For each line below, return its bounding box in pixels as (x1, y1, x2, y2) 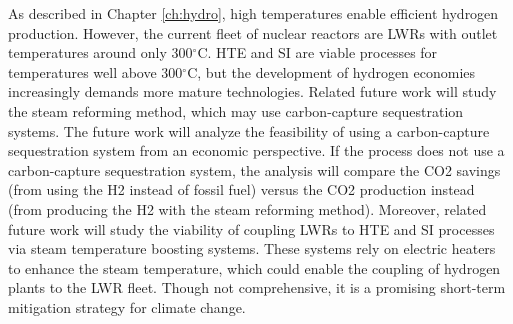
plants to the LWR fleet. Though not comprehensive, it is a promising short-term (8, 277, 506, 298)
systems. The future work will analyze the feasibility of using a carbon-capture (8, 120, 490, 141)
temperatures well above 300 (8, 61, 183, 82)
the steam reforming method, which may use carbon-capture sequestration (8, 100, 464, 121)
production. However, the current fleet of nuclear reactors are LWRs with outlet (8, 22, 498, 43)
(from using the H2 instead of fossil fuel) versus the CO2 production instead (8, 179, 475, 200)
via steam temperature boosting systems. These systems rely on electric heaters (8, 238, 496, 259)
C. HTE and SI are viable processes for (197, 42, 438, 63)
